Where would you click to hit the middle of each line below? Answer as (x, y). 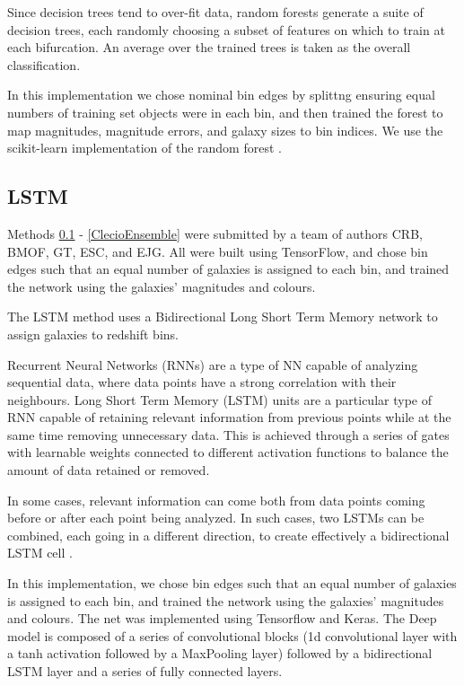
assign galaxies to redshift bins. (93, 334)
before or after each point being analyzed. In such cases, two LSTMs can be (216, 518)
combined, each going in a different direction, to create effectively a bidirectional (228, 535)
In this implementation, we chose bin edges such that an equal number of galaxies (232, 583)
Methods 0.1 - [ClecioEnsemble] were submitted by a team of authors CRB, (215, 233)
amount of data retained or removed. (109, 470)
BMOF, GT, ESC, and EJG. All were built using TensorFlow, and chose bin (218, 251)
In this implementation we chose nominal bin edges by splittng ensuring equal (221, 95)
